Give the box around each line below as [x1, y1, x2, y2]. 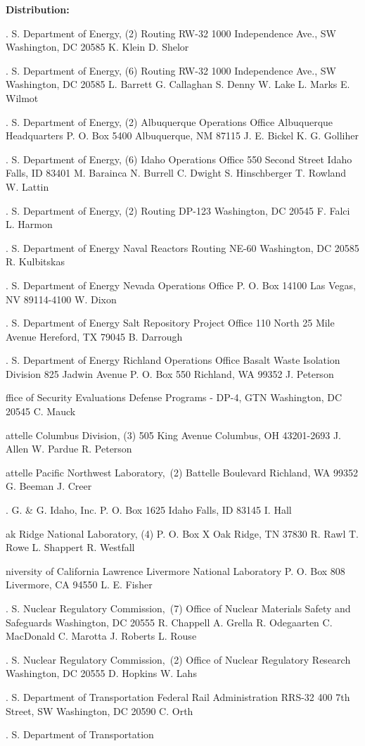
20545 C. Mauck [6, 404, 76, 419]
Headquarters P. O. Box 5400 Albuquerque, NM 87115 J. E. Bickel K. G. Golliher [6, 128, 359, 143]
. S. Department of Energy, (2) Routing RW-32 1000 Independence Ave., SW [6, 25, 336, 40]
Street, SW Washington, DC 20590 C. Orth [6, 703, 193, 718]
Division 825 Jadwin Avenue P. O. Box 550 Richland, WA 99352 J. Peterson [6, 366, 334, 381]
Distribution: [6, 2, 70, 16]
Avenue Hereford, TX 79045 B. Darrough [6, 329, 183, 343]
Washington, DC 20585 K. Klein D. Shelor [6, 39, 189, 54]
